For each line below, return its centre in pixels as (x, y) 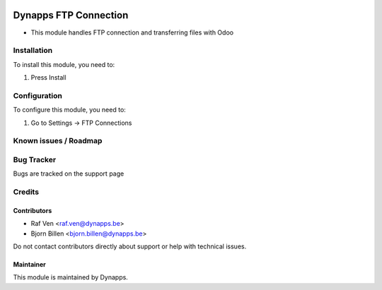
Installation (33, 51)
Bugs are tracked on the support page (69, 174)
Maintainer (29, 265)
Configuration (38, 95)
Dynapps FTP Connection (71, 15)
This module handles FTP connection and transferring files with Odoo (132, 32)
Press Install (48, 78)
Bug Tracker (35, 159)
